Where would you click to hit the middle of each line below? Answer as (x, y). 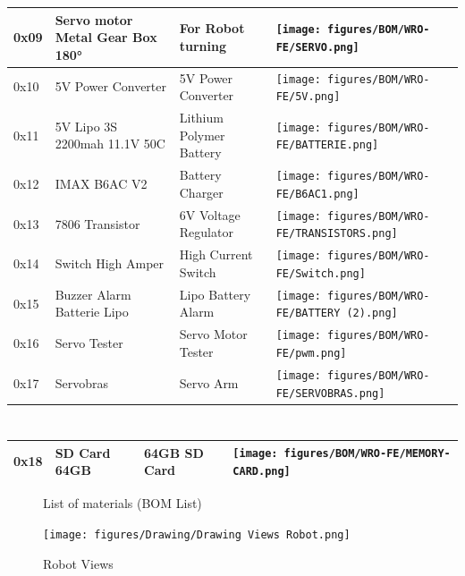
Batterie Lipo (92, 312)
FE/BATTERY (308, 313)
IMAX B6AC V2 (101, 183)
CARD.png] (262, 472)
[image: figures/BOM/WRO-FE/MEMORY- (342, 454)
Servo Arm (209, 382)
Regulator (206, 232)
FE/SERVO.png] (317, 47)
